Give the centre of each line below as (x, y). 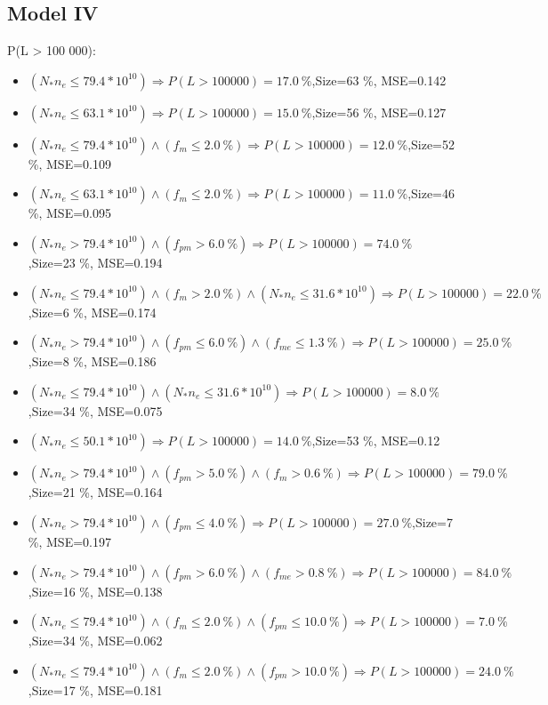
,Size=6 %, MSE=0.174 (92, 312)
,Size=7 (432, 521)
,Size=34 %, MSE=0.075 (95, 410)
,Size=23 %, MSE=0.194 (95, 262)
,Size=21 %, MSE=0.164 (95, 492)
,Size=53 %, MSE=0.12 (376, 441)
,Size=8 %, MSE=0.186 (92, 361)
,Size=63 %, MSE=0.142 (379, 80)
